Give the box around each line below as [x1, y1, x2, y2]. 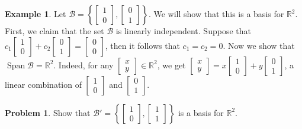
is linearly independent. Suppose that [115, 25, 251, 37]
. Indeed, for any [53, 58, 114, 71]
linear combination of [5, 78, 82, 90]
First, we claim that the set [5, 25, 104, 37]
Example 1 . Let [5, 8, 66, 19]
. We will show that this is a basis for [148, 8, 284, 19]
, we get [157, 58, 186, 71]
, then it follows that [105, 39, 180, 51]
